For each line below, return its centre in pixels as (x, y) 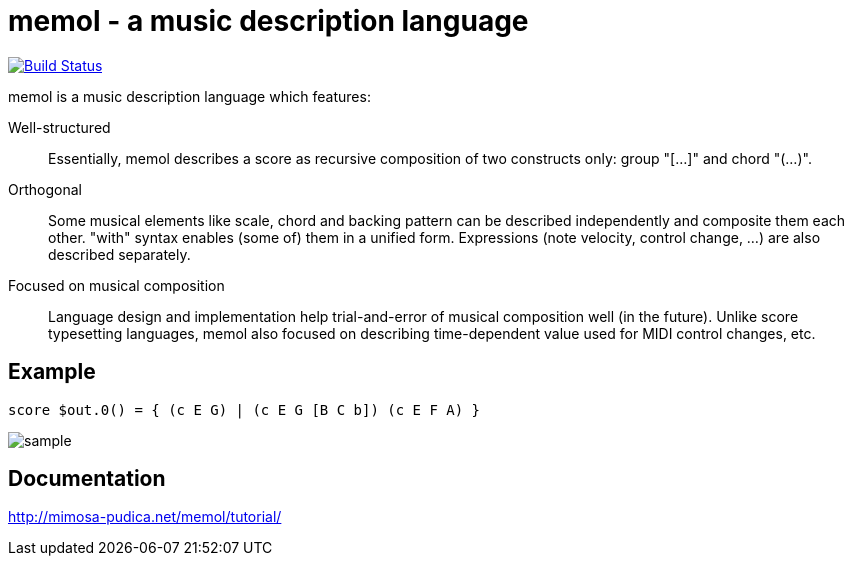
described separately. (119, 254)
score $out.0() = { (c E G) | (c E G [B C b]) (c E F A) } (244, 409)
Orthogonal (45, 189)
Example (52, 372)
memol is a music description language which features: (189, 96)
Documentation (87, 479)
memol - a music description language (268, 21)
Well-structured (59, 127)
